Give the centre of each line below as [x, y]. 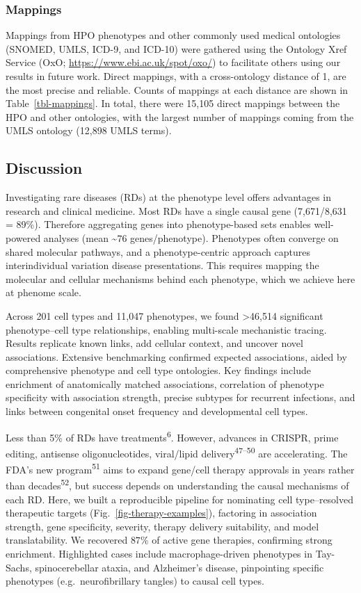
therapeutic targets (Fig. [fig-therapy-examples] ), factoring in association [161, 513]
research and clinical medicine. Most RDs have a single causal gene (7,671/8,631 [176, 210]
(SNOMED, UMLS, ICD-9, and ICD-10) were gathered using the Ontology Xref [176, 48]
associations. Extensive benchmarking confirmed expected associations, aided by [176, 356]
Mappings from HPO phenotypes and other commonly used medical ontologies [173, 35]
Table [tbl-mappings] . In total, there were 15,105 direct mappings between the [173, 103]
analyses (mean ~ [80, 237]
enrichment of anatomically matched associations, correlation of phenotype [165, 383]
